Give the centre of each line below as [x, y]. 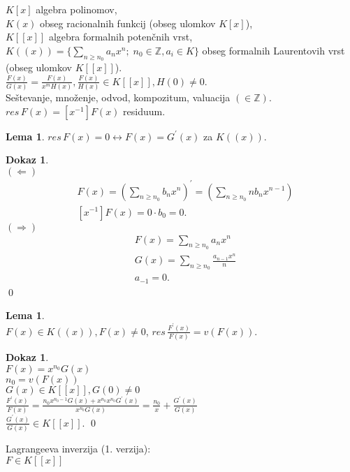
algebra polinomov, [76, 9]
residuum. [144, 111]
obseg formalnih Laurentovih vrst [274, 50]
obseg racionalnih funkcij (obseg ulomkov [128, 23]
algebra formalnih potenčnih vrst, [121, 37]
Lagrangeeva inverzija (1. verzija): [78, 449]
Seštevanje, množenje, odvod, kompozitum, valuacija [118, 97]
